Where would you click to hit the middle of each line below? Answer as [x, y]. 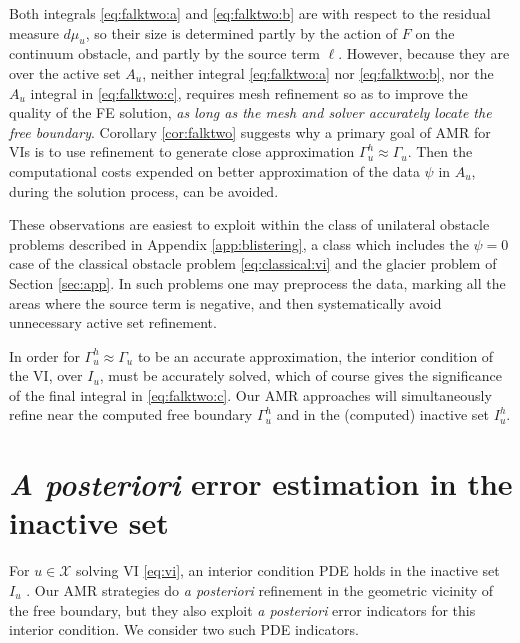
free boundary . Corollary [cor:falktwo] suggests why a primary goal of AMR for [250, 131]
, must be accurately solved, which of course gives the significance [300, 375]
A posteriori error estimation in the [261, 484]
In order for [44, 355]
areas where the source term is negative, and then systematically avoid [225, 302]
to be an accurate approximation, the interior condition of [315, 355]
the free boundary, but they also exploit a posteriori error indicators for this [242, 609]
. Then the [440, 151]
